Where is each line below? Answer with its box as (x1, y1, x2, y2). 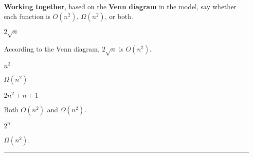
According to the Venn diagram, (4, 44, 100, 54)
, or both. (105, 11, 133, 21)
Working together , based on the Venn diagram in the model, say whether (4, 1, 236, 11)
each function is (4, 11, 51, 21)
